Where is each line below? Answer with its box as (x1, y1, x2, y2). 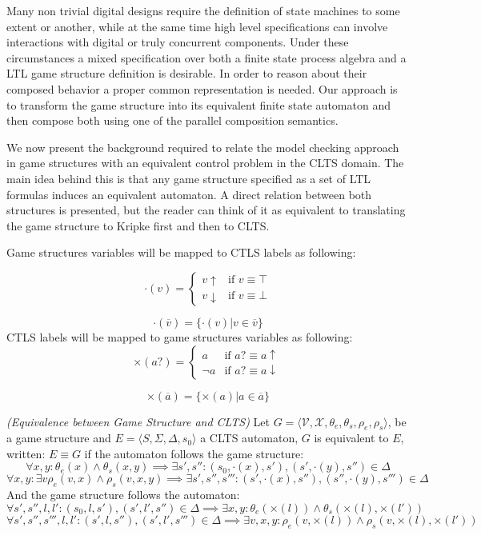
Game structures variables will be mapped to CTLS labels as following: (6, 244, 356, 261)
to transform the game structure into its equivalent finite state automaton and (6, 96, 391, 113)
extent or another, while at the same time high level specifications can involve (6, 18, 388, 34)
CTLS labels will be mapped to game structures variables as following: (6, 328, 353, 345)
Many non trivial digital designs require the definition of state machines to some (6, 2, 400, 18)
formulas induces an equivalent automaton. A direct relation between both (6, 186, 372, 202)
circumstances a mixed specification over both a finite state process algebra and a (6, 49, 407, 66)
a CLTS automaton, (200, 429, 299, 446)
